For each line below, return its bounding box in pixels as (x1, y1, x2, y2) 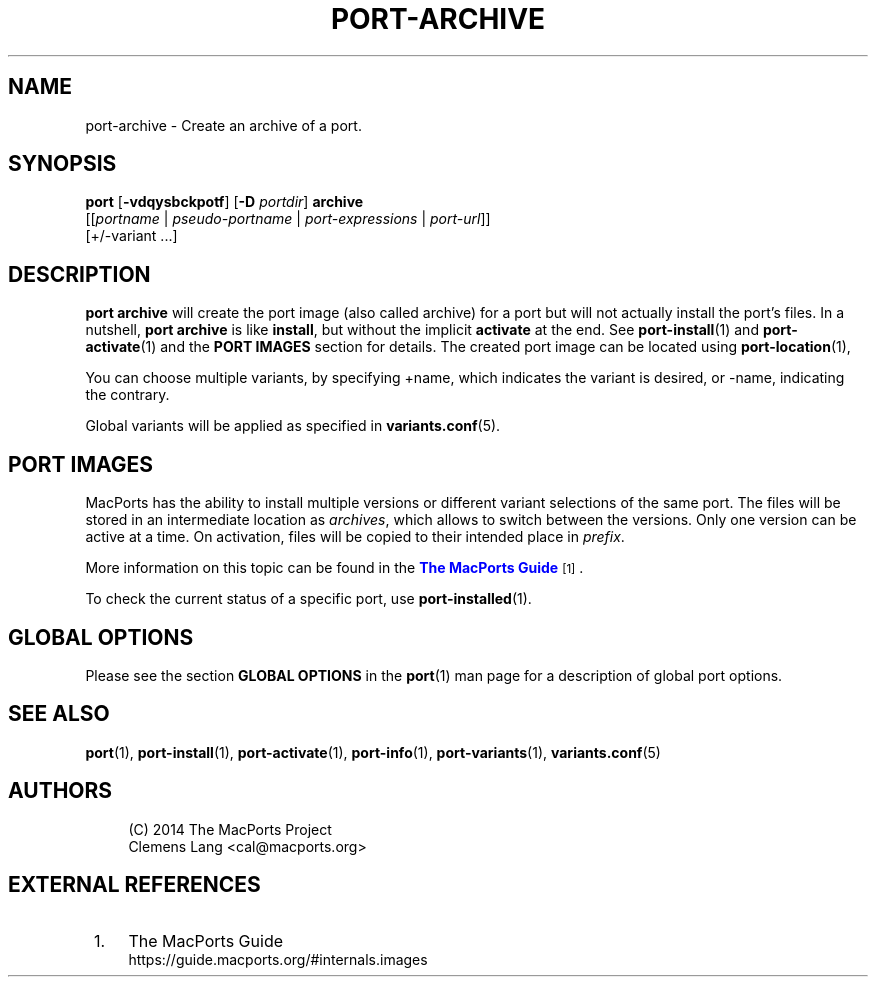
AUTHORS (8, 778, 113, 804)
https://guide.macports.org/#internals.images (128, 950, 428, 968)
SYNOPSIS (8, 151, 117, 177)
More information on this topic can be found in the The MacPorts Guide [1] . (85, 559, 584, 577)
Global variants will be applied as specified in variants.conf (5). (85, 417, 501, 435)
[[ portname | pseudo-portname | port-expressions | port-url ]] (85, 210, 491, 228)
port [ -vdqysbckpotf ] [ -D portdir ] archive (85, 193, 364, 211)
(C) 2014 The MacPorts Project (128, 820, 332, 838)
